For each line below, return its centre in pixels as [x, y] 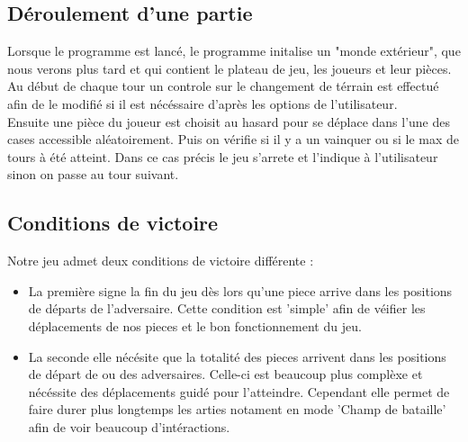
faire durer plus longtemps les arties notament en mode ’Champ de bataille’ [237, 409]
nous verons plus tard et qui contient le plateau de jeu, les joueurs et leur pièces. [229, 68]
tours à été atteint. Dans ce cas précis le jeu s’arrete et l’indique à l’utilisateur [223, 156]
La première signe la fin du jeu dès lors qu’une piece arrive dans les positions [240, 290]
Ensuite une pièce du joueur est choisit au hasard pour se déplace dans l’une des [229, 121]
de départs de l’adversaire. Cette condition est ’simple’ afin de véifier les [227, 308]
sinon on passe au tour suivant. [93, 174]
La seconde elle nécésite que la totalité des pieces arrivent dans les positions [237, 356]
